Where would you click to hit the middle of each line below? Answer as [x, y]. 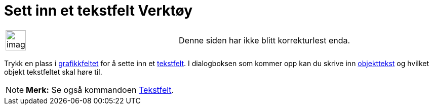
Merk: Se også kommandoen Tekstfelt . [100, 90]
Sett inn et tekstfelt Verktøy [98, 11]
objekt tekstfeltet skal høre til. [53, 72]
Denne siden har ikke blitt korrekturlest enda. [265, 40]
